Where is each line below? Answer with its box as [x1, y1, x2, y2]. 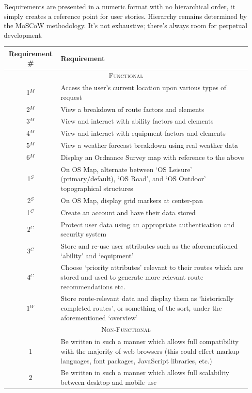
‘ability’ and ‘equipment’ [61, 250, 134, 260]
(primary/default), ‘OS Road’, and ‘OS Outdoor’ [61, 173, 206, 184]
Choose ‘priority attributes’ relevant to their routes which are [61, 262, 243, 272]
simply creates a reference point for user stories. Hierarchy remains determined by [4, 11, 247, 21]
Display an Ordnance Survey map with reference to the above [61, 152, 244, 162]
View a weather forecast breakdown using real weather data [61, 140, 238, 150]
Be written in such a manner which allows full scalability [61, 367, 230, 377]
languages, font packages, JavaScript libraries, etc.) [61, 355, 212, 365]
